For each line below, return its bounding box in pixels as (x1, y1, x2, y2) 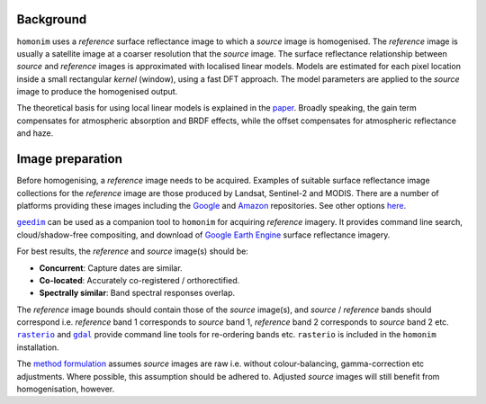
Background (16, 12, 87, 27)
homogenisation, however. (16, 383, 115, 395)
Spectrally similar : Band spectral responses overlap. (39, 288, 236, 299)
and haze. (16, 128, 54, 139)
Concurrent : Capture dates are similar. (39, 262, 184, 274)
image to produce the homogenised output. (16, 86, 178, 97)
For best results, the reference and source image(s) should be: (16, 246, 249, 256)
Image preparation (16, 151, 123, 166)
